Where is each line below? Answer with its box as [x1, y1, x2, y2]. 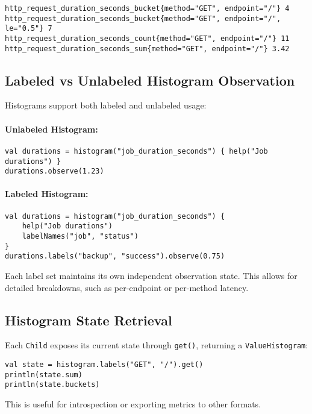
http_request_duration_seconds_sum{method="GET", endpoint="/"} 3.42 [5, 44, 290, 53]
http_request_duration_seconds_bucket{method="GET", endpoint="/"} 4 [5, 4, 290, 13]
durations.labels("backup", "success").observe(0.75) [5, 252, 225, 261]
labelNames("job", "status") [22, 231, 139, 240]
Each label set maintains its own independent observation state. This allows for [5, 269, 298, 281]
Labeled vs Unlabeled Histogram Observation [5, 71, 295, 89]
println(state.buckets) [5, 380, 100, 389]
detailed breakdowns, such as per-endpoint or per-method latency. [5, 281, 249, 293]
